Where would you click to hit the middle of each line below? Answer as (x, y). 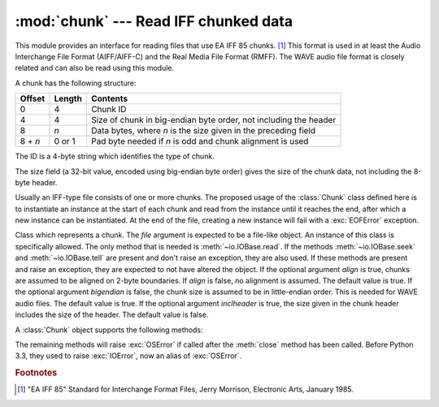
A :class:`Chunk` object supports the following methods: (109, 330)
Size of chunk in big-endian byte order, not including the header (213, 120)
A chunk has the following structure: (76, 83)
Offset (33, 99)
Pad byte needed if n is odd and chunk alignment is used (200, 141)
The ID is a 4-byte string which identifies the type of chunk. (115, 156)
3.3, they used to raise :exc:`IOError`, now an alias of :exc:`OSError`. (128, 356)
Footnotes (36, 373)
